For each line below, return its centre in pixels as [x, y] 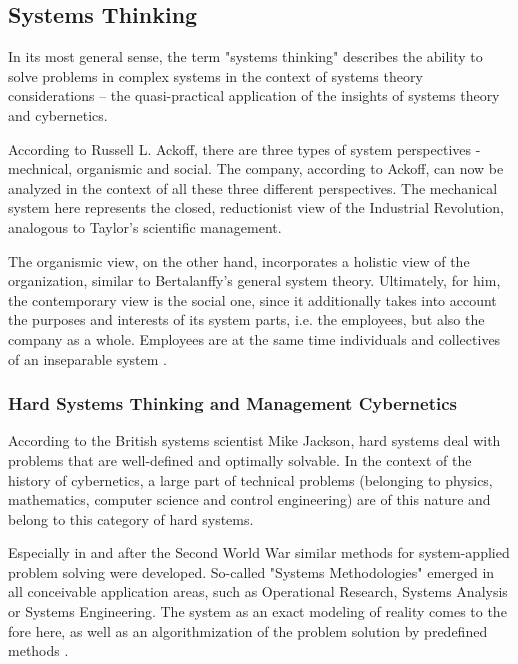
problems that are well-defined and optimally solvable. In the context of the [240, 459]
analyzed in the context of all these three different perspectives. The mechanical [253, 187]
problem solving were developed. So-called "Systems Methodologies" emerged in [251, 571]
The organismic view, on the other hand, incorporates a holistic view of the [239, 260]
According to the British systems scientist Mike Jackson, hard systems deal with [254, 440]
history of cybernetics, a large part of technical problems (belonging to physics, [250, 479]
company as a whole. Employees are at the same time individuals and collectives [254, 338]
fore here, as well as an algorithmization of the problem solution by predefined [248, 630]
